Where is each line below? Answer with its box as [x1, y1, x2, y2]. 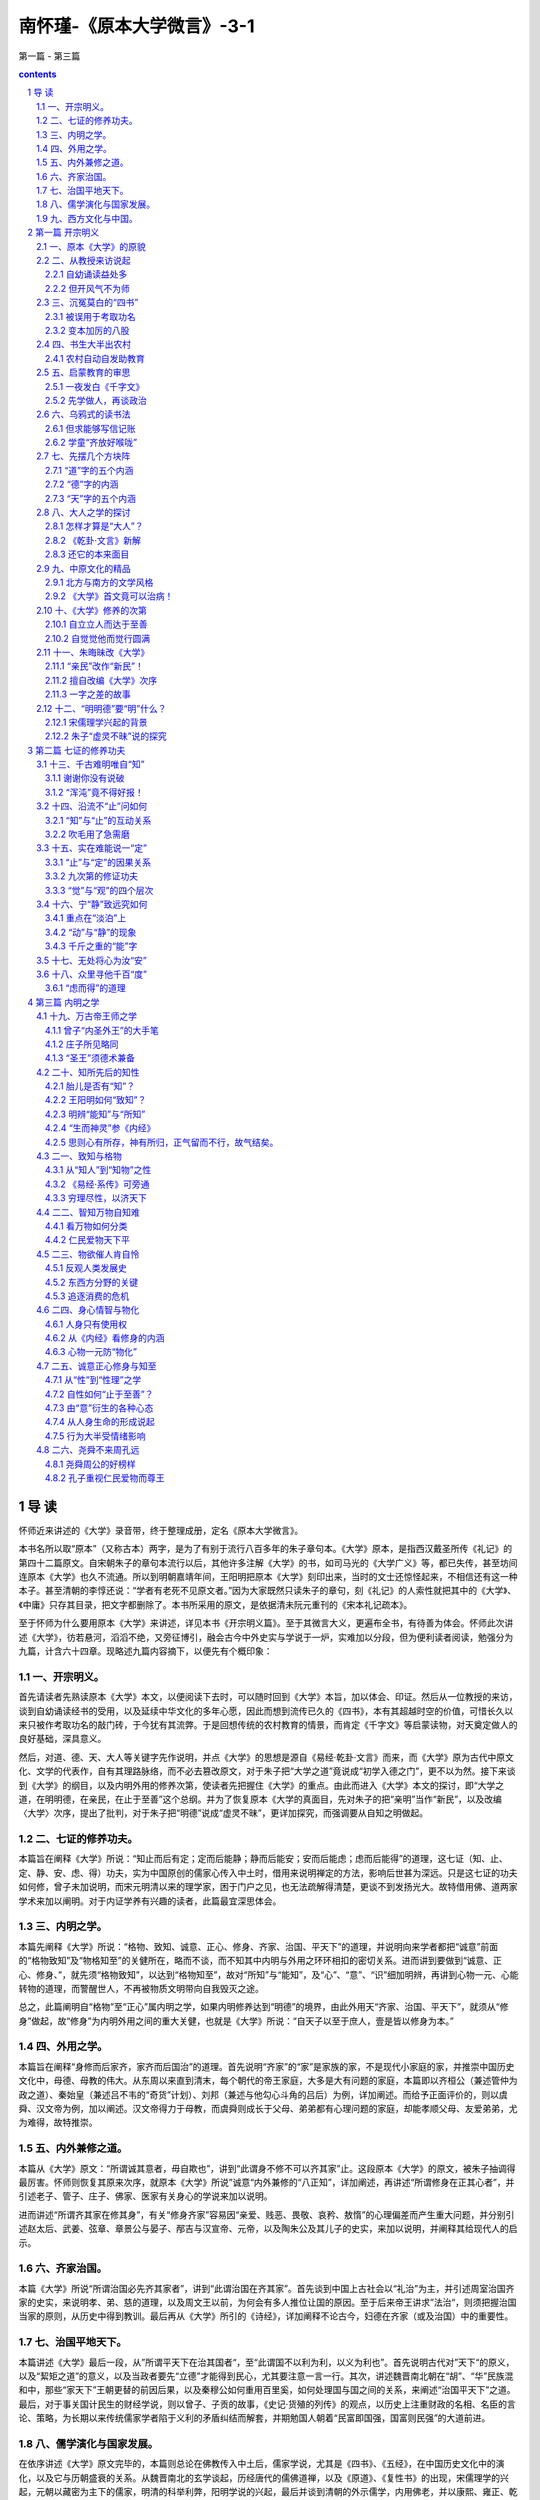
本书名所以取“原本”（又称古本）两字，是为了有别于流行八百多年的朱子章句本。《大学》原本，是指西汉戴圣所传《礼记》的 [18, 1543, 513, 1555]
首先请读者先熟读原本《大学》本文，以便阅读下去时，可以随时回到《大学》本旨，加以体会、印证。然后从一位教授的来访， [18, 1691, 518, 1703]
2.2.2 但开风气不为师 [45, 282, 130, 294]
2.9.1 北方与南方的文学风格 [45, 576, 154, 588]
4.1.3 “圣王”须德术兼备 [45, 1052, 135, 1064]
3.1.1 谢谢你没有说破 [45, 772, 125, 784]
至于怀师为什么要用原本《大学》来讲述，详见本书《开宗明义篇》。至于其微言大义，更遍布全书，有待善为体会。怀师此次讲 [18, 1617, 514, 1629]
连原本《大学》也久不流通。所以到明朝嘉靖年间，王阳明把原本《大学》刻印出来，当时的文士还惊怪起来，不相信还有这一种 [18, 1571, 518, 1583]
